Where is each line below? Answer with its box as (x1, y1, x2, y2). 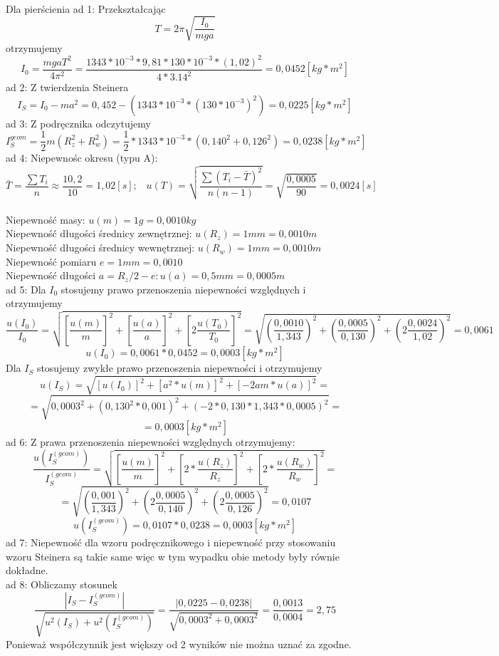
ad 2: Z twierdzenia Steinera (6, 80, 129, 95)
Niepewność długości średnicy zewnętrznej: (6, 226, 192, 241)
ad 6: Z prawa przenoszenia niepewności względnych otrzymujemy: (6, 434, 295, 449)
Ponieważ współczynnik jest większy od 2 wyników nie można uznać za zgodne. (6, 636, 352, 651)
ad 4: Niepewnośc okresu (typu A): (6, 150, 158, 165)
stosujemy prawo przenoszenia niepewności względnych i (61, 281, 306, 296)
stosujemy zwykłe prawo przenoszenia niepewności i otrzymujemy (36, 360, 322, 375)
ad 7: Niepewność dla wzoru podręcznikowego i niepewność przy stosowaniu (6, 535, 336, 550)
